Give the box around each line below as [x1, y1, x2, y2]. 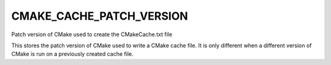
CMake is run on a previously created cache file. [11, 50, 134, 58]
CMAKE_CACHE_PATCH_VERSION [11, 9, 188, 23]
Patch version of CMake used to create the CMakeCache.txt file [11, 31, 173, 38]
